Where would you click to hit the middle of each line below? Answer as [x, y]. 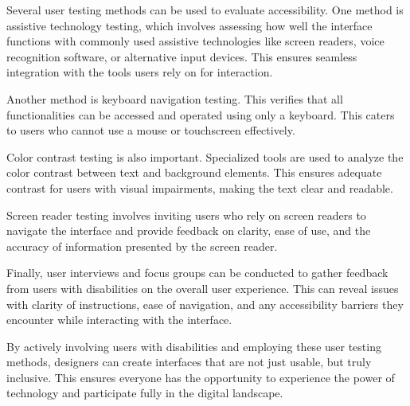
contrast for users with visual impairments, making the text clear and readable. [200, 187]
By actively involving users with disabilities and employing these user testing [194, 346]
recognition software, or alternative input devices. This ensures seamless [182, 56]
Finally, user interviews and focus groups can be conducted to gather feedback [197, 273]
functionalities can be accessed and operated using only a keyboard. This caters [201, 114]
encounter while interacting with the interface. [119, 320]
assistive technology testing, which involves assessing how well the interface [189, 25]
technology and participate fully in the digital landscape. [145, 393]
